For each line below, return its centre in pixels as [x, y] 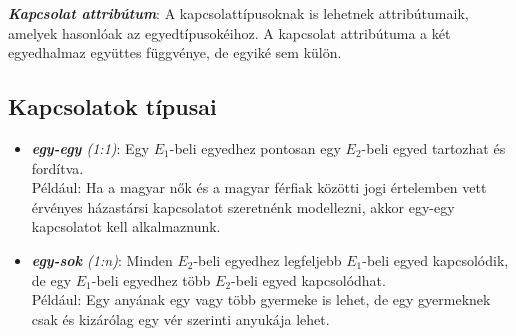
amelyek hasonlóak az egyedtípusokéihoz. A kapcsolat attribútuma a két [229, 32]
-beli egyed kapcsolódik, [435, 259]
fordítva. [57, 167]
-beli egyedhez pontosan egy [255, 147]
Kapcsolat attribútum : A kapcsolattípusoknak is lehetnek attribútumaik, [238, 13]
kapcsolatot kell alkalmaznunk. [126, 226]
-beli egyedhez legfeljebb [267, 259]
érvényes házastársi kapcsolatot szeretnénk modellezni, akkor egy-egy [243, 206]
